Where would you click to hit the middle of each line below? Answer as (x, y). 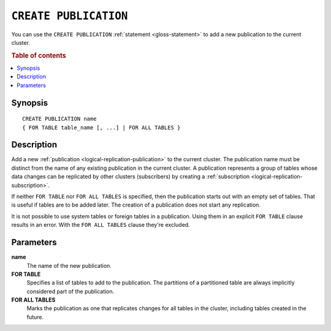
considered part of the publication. (70, 291)
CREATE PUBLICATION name (59, 119)
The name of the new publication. (69, 265)
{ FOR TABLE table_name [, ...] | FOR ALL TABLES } (101, 127)
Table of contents (39, 55)
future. (35, 317)
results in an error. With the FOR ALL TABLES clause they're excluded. (101, 225)
